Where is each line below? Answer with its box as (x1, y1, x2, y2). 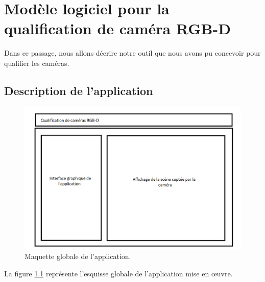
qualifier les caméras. (4, 57, 69, 68)
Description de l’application (4, 82, 153, 98)
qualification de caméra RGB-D (4, 18, 231, 39)
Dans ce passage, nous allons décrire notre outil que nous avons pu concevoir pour (4, 48, 261, 58)
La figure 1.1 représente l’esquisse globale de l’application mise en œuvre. (4, 268, 233, 278)
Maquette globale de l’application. (25, 251, 131, 262)
